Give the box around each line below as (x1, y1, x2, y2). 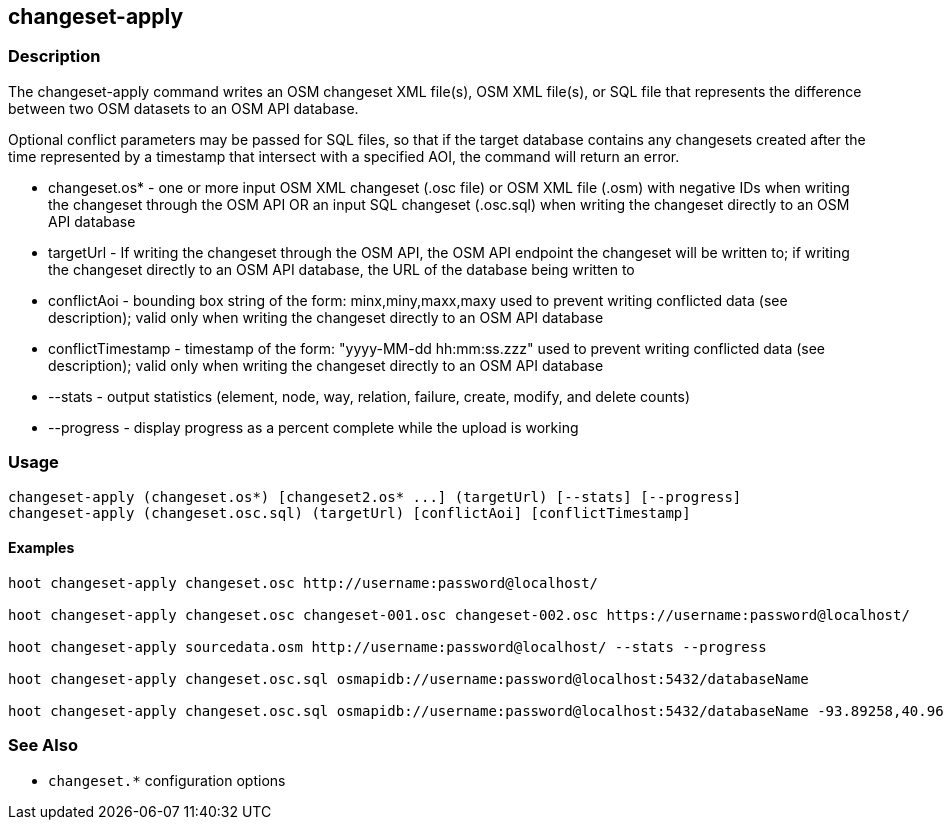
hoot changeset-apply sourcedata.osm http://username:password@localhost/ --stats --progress (8, 638, 767, 655)
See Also (8, 735, 78, 756)
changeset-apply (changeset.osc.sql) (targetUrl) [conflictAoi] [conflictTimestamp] (8, 504, 691, 521)
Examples (8, 539, 75, 557)
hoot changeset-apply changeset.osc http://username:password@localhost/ (8, 574, 599, 591)
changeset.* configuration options (48, 771, 286, 789)
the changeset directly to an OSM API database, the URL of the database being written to (48, 260, 635, 278)
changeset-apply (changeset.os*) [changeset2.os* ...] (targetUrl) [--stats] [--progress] (8, 488, 742, 505)
